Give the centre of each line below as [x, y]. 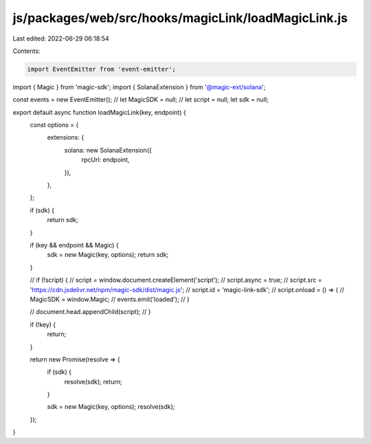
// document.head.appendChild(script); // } [90, 312]
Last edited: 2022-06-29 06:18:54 [61, 38]
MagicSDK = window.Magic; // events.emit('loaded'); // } [110, 299]
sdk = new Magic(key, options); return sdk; [108, 255]
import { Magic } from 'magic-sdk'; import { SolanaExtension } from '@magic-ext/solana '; [139, 87]
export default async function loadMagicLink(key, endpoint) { [99, 112]
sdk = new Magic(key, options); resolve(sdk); [111, 407]
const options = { [54, 125]
